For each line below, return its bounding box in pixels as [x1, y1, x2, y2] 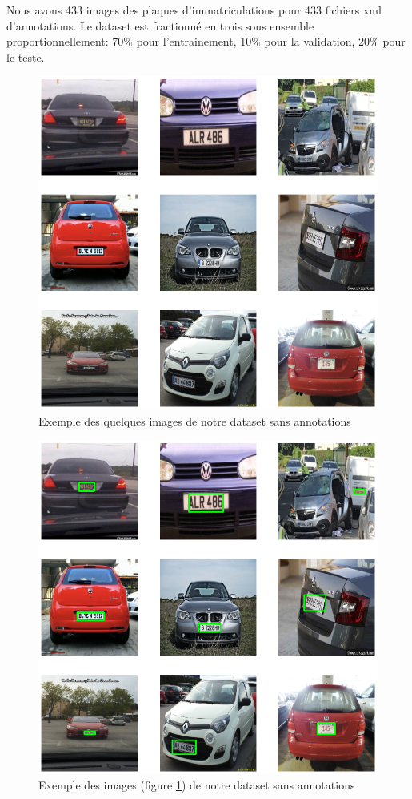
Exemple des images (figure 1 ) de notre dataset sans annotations [38, 777, 355, 793]
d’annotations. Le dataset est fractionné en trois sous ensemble [6, 17, 314, 34]
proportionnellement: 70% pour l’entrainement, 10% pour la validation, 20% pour [6, 33, 406, 50]
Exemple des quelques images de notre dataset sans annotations [38, 412, 351, 429]
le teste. [6, 48, 45, 65]
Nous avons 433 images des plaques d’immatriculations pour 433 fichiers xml [6, 2, 382, 18]
